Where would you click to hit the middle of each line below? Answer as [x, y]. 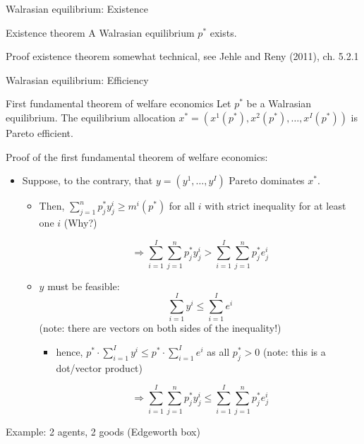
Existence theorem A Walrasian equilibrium [100, 32]
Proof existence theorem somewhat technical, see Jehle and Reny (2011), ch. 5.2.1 [182, 56]
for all [182, 206]
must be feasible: [84, 286]
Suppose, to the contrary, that [87, 180]
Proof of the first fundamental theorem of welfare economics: [137, 156]
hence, [69, 351]
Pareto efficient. [40, 132]
